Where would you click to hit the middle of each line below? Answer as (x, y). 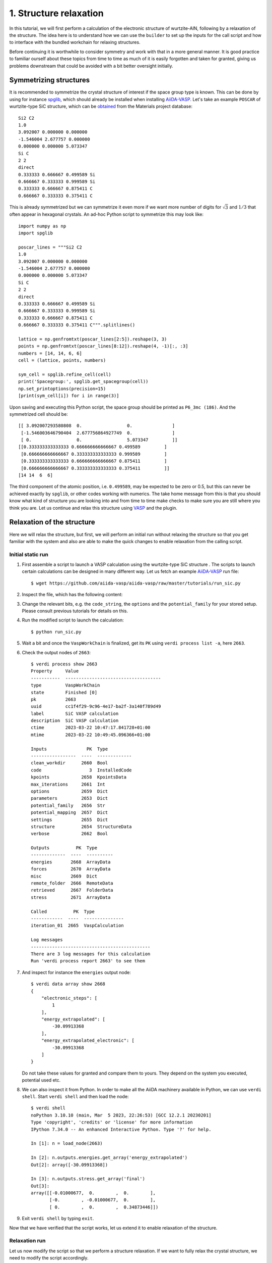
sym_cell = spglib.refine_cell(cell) (65, 374)
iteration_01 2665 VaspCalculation (78, 926)
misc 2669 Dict (64, 876)
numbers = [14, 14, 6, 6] (50, 353)
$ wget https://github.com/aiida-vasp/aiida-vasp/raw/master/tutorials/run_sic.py (136, 583)
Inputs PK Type (70, 749)
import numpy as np (42, 226)
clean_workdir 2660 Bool (70, 763)
